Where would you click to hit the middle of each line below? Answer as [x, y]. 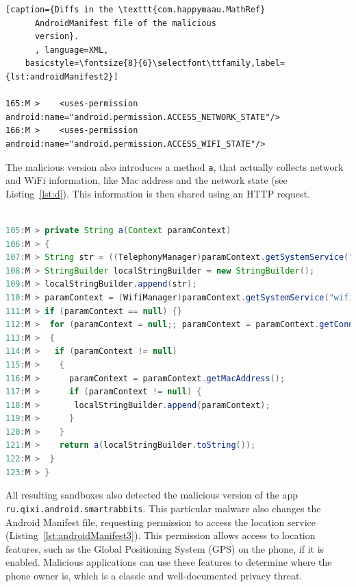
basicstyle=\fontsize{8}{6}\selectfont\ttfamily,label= [155, 63]
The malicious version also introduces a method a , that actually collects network [175, 166]
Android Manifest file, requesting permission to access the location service [161, 522]
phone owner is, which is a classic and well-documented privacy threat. [154, 575]
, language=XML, [72, 50]
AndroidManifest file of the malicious [125, 23]
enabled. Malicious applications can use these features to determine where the [169, 562]
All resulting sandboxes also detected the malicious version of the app [152, 495]
